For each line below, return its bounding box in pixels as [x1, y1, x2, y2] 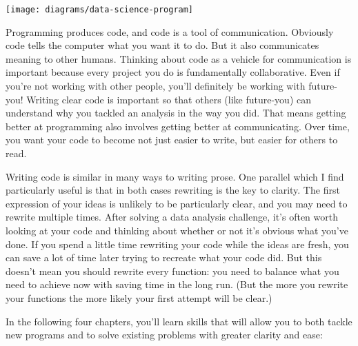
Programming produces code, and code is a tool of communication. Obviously [6, 24, 334, 39]
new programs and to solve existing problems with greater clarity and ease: [6, 327, 323, 342]
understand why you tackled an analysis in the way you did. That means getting [6, 105, 346, 120]
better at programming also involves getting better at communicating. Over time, [6, 119, 350, 133]
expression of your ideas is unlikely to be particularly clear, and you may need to [6, 196, 348, 210]
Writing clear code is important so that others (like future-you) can [26, 92, 312, 106]
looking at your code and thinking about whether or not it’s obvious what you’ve [6, 223, 348, 237]
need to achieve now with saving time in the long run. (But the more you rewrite [6, 277, 348, 292]
